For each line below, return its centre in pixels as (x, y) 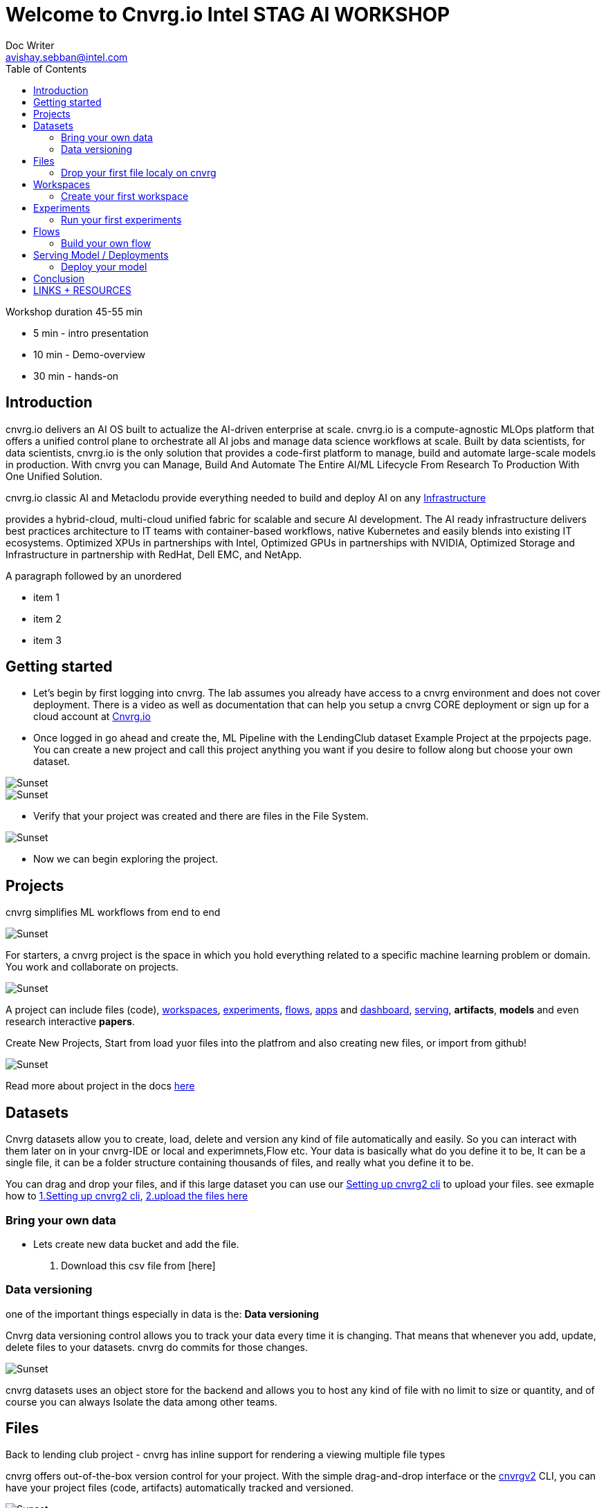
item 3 (47, 640)
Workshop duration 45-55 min (74, 311)
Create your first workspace (125, 196)
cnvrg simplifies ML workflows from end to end (113, 912)
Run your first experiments (121, 219)
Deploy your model (104, 266)
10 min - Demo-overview (90, 354)
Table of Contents (46, 68)
